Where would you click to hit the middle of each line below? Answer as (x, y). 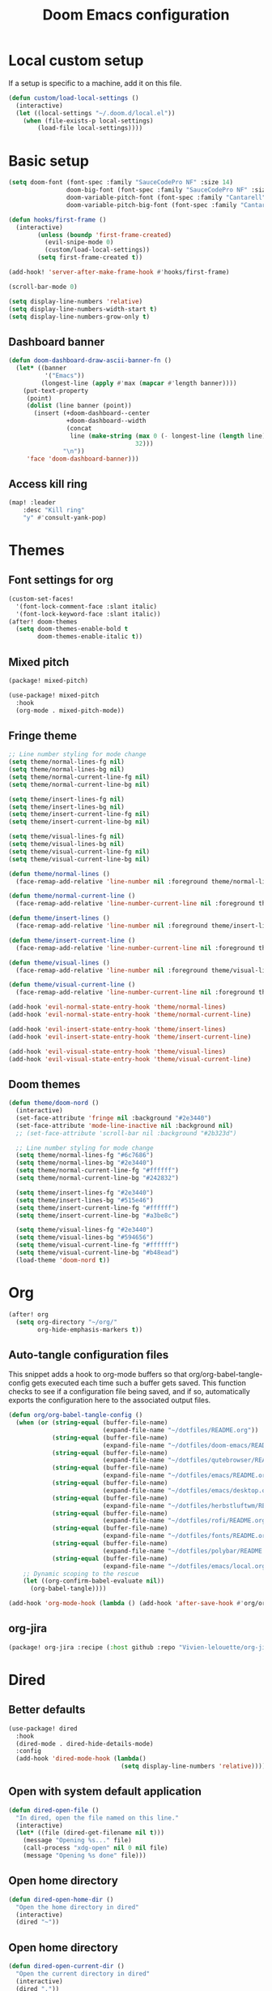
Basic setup (49, 161)
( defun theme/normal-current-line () (72, 896)
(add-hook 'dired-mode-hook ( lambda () (81, 1759)
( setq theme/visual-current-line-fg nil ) (79, 851)
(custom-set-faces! (41, 598)
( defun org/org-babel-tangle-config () (76, 1415)
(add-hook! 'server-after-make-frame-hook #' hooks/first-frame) (119, 272)
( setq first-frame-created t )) (90, 257)
